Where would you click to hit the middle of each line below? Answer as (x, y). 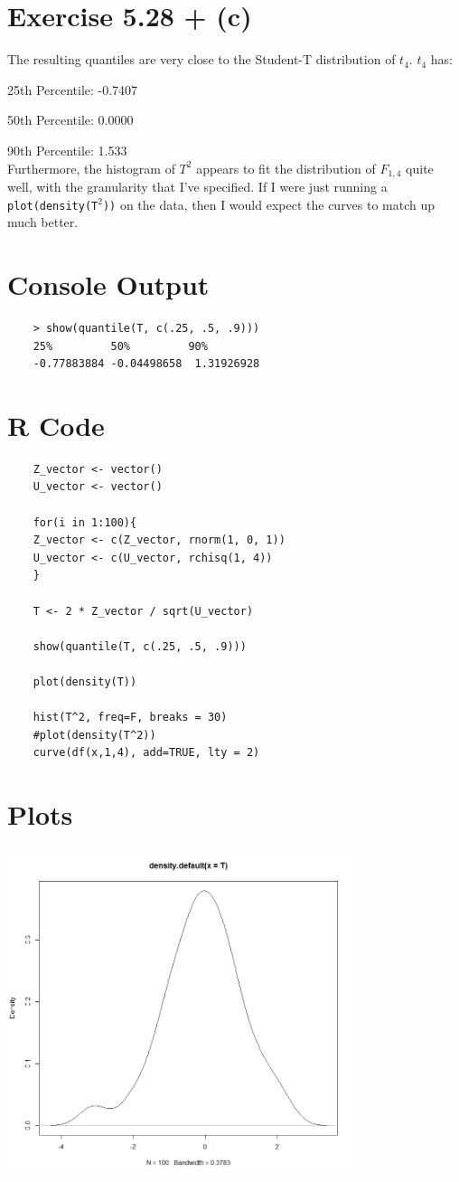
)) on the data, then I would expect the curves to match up (269, 204)
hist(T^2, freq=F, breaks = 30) (130, 718)
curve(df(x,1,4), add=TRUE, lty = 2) (146, 753)
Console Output (108, 284)
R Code (56, 425)
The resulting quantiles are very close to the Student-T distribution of (201, 59)
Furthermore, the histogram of (91, 168)
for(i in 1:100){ (85, 522)
